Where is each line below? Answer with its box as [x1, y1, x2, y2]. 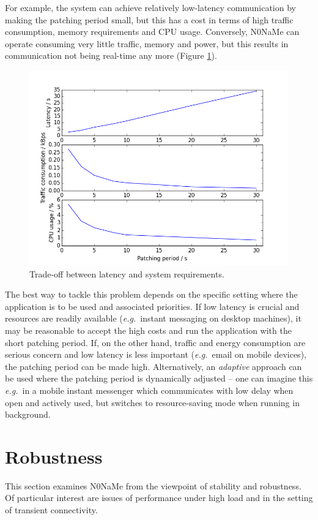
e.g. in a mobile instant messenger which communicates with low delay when [5, 383, 294, 396]
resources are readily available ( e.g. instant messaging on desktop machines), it [5, 312, 301, 325]
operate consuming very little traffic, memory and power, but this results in [5, 37, 289, 50]
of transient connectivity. [5, 503, 98, 516]
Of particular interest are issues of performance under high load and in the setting [5, 491, 313, 504]
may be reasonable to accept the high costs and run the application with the [5, 323, 292, 336]
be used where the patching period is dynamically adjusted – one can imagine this [5, 372, 313, 385]
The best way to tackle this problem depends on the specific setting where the [5, 288, 298, 301]
